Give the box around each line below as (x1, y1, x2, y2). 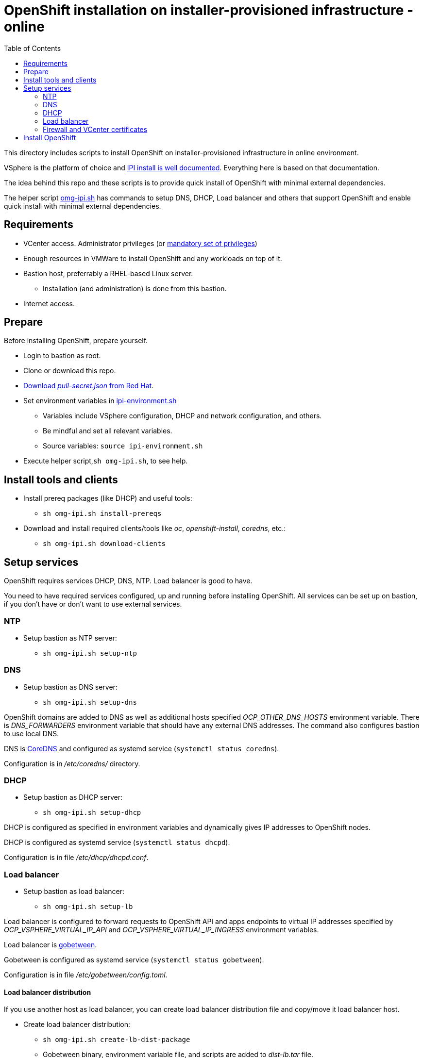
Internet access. (23, 299, 75, 308)
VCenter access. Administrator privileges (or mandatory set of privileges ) (23, 239, 257, 248)
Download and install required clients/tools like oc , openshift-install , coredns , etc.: (23, 524, 286, 533)
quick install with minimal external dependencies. (4, 201, 161, 210)
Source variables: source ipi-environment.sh (43, 442, 203, 450)
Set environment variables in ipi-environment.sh (23, 397, 177, 405)
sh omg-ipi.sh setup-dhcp (43, 809, 141, 817)
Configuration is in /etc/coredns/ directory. (4, 759, 140, 768)
